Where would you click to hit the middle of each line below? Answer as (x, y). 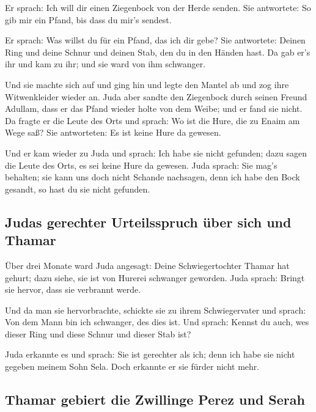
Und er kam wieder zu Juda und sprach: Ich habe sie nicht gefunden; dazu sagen (156, 153)
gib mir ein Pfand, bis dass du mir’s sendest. (88, 19)
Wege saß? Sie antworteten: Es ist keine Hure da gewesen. (113, 132)
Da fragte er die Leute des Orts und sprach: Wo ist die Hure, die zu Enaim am (152, 120)
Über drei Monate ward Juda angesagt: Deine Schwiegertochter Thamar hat (147, 265)
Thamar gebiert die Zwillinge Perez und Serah (155, 399)
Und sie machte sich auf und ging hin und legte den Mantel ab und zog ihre (147, 84)
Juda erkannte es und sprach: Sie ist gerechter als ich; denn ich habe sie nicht (150, 354)
